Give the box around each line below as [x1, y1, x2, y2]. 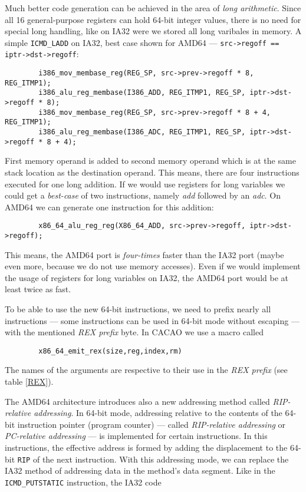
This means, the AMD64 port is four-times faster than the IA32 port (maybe [5, 248, 284, 260]
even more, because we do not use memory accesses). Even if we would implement [5, 260, 301, 272]
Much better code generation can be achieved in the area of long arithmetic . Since [5, 2, 301, 14]
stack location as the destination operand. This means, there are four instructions [5, 166, 300, 178]
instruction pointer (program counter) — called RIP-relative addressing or [17, 418, 286, 430]
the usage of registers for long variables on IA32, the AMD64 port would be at [5, 271, 288, 283]
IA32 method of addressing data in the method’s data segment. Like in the [5, 464, 275, 477]
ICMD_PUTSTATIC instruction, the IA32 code [5, 476, 162, 488]
